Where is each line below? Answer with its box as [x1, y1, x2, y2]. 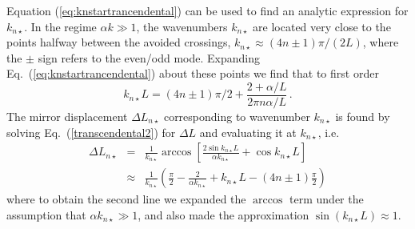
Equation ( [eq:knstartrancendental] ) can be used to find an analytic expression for [6, 2, 409, 18]
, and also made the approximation [138, 206, 309, 223]
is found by [335, 108, 390, 125]
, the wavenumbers [136, 18, 228, 34]
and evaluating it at [199, 123, 297, 140]
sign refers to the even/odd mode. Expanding [38, 49, 261, 66]
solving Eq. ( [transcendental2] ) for [6, 123, 176, 140]
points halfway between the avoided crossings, [6, 34, 231, 50]
